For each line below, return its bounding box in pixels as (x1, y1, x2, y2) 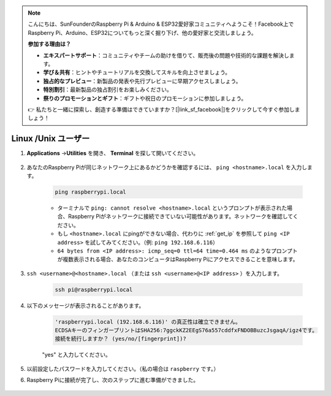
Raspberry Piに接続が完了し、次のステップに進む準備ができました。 (26, 376, 199, 384)
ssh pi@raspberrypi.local (55, 286, 133, 293)
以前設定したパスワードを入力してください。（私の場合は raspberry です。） (26, 365, 219, 372)
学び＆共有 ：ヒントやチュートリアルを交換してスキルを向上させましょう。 (43, 69, 231, 76)
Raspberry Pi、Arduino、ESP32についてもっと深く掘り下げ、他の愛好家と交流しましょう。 (28, 29, 257, 36)
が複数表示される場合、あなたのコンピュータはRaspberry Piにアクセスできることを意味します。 (57, 256, 299, 263)
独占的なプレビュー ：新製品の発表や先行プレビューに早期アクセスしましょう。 (43, 77, 242, 85)
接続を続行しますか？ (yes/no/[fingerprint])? (55, 335, 186, 343)
